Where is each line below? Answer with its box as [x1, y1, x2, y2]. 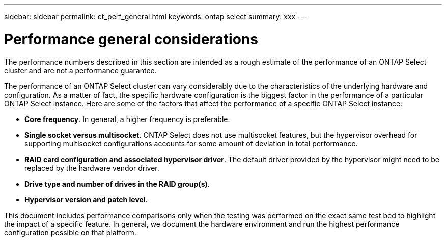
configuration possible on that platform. [4, 228, 136, 237]
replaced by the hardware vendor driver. [24, 163, 159, 172]
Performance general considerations [4, 30, 258, 48]
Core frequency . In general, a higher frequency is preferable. [24, 114, 230, 124]
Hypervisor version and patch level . [24, 195, 148, 204]
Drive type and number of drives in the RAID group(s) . [24, 179, 210, 188]
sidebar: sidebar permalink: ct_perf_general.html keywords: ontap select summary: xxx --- [4, 12, 308, 21]
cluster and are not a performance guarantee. [4, 66, 157, 75]
